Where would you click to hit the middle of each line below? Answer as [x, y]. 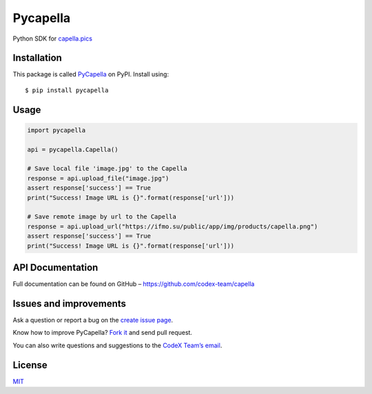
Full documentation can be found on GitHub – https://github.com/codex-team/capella [134, 284]
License [30, 365]
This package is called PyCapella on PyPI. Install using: [91, 74]
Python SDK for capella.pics [53, 39]
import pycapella [56, 130]
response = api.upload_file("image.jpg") [98, 178]
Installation [37, 58]
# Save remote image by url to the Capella [102, 217]
